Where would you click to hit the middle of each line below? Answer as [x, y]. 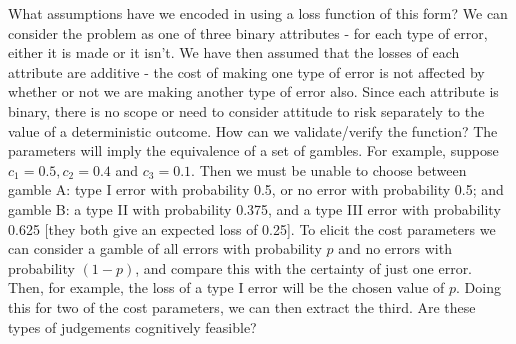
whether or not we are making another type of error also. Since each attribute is [253, 91]
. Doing [478, 287]
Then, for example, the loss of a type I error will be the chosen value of [226, 287]
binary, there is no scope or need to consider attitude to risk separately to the [246, 110]
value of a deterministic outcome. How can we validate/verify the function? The [253, 130]
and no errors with [395, 248]
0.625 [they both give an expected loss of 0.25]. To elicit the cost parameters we [252, 228]
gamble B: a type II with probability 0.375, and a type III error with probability [254, 208]
